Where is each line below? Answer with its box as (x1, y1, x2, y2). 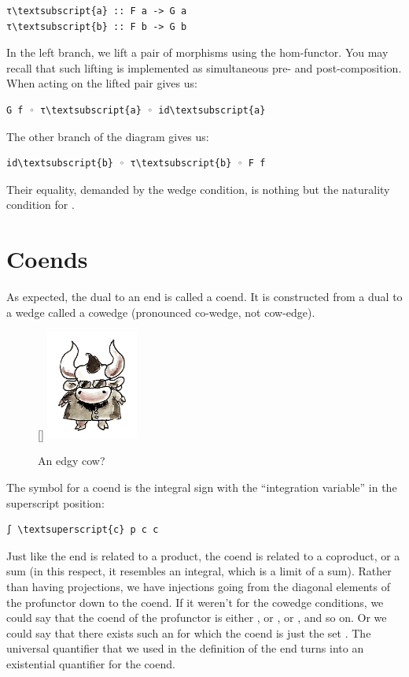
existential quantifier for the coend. (6, 655, 175, 671)
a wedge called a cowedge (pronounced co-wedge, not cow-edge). (6, 303, 315, 320)
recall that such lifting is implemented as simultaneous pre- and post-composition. (6, 59, 402, 76)
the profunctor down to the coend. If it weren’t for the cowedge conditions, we (6, 593, 384, 610)
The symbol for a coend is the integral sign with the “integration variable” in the (6, 479, 397, 496)
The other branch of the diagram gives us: (6, 128, 209, 144)
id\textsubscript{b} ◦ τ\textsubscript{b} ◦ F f (6, 158, 266, 169)
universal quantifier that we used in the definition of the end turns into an (6, 640, 364, 657)
